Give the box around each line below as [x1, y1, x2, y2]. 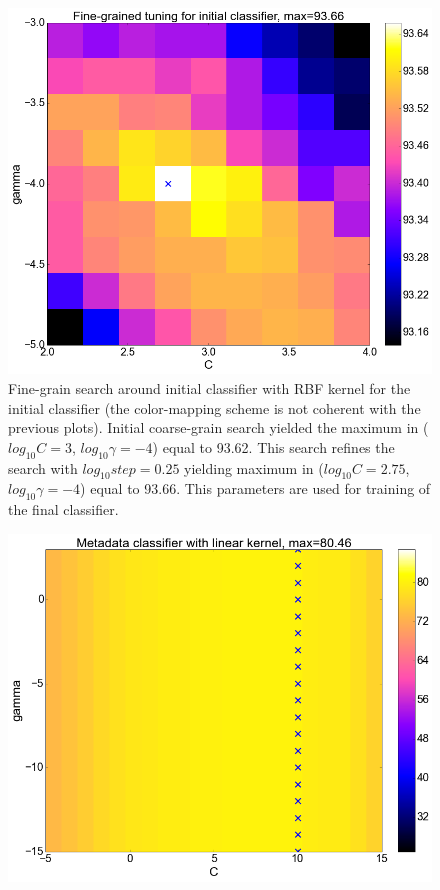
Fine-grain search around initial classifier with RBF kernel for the [8, 377, 411, 398]
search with [8, 457, 78, 478]
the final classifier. [8, 499, 119, 520]
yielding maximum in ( [184, 457, 324, 478]
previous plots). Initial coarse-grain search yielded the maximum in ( [8, 417, 429, 438]
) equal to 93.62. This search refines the [152, 436, 395, 457]
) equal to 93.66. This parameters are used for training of [80, 478, 431, 499]
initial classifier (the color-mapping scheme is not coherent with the [8, 397, 421, 418]
